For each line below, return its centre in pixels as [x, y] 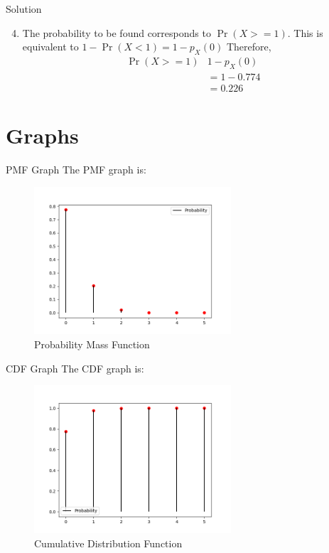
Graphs [42, 135]
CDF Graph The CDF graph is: [75, 368]
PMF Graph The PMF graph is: [76, 169]
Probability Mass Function [92, 344]
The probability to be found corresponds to [117, 32]
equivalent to [50, 47]
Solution [24, 9]
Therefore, [249, 47]
